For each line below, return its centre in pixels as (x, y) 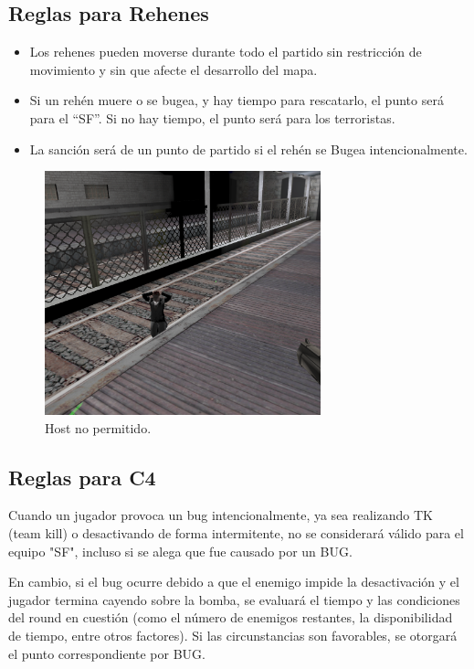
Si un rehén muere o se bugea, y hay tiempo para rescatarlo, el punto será (237, 100)
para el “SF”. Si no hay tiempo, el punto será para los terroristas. (212, 117)
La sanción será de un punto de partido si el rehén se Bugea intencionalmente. (248, 149)
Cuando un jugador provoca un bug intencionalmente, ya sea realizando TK (221, 515)
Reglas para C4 (82, 477)
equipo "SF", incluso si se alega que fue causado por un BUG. (180, 551)
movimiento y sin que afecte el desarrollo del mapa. (174, 69)
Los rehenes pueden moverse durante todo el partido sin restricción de (226, 52)
